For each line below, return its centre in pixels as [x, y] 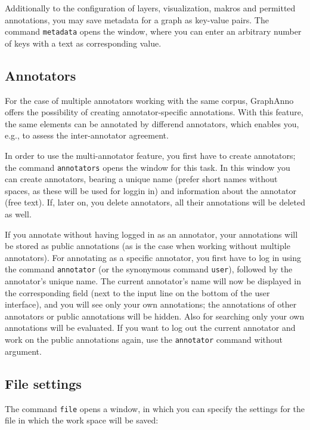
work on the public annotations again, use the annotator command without [144, 340]
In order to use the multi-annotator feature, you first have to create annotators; [150, 156]
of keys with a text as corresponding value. [83, 43]
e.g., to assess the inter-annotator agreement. [87, 135]
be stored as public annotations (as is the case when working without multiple [148, 246]
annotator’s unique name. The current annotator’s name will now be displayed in [153, 281]
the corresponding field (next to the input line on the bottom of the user [137, 292]
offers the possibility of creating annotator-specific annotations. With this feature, [154, 112]
